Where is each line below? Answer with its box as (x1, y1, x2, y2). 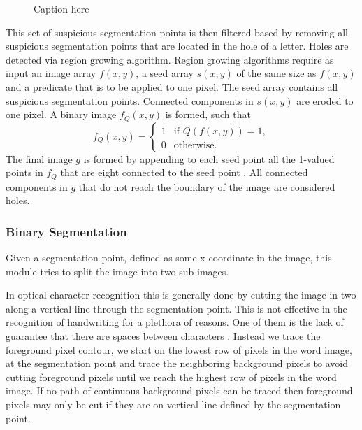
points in (6, 165, 43, 180)
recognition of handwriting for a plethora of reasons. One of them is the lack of (6, 315, 344, 329)
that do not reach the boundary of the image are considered (78, 179, 335, 194)
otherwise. (173, 140, 217, 150)
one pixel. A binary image (6, 107, 117, 122)
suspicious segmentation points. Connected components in (6, 93, 254, 108)
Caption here (34, 1, 89, 15)
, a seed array (136, 66, 194, 80)
